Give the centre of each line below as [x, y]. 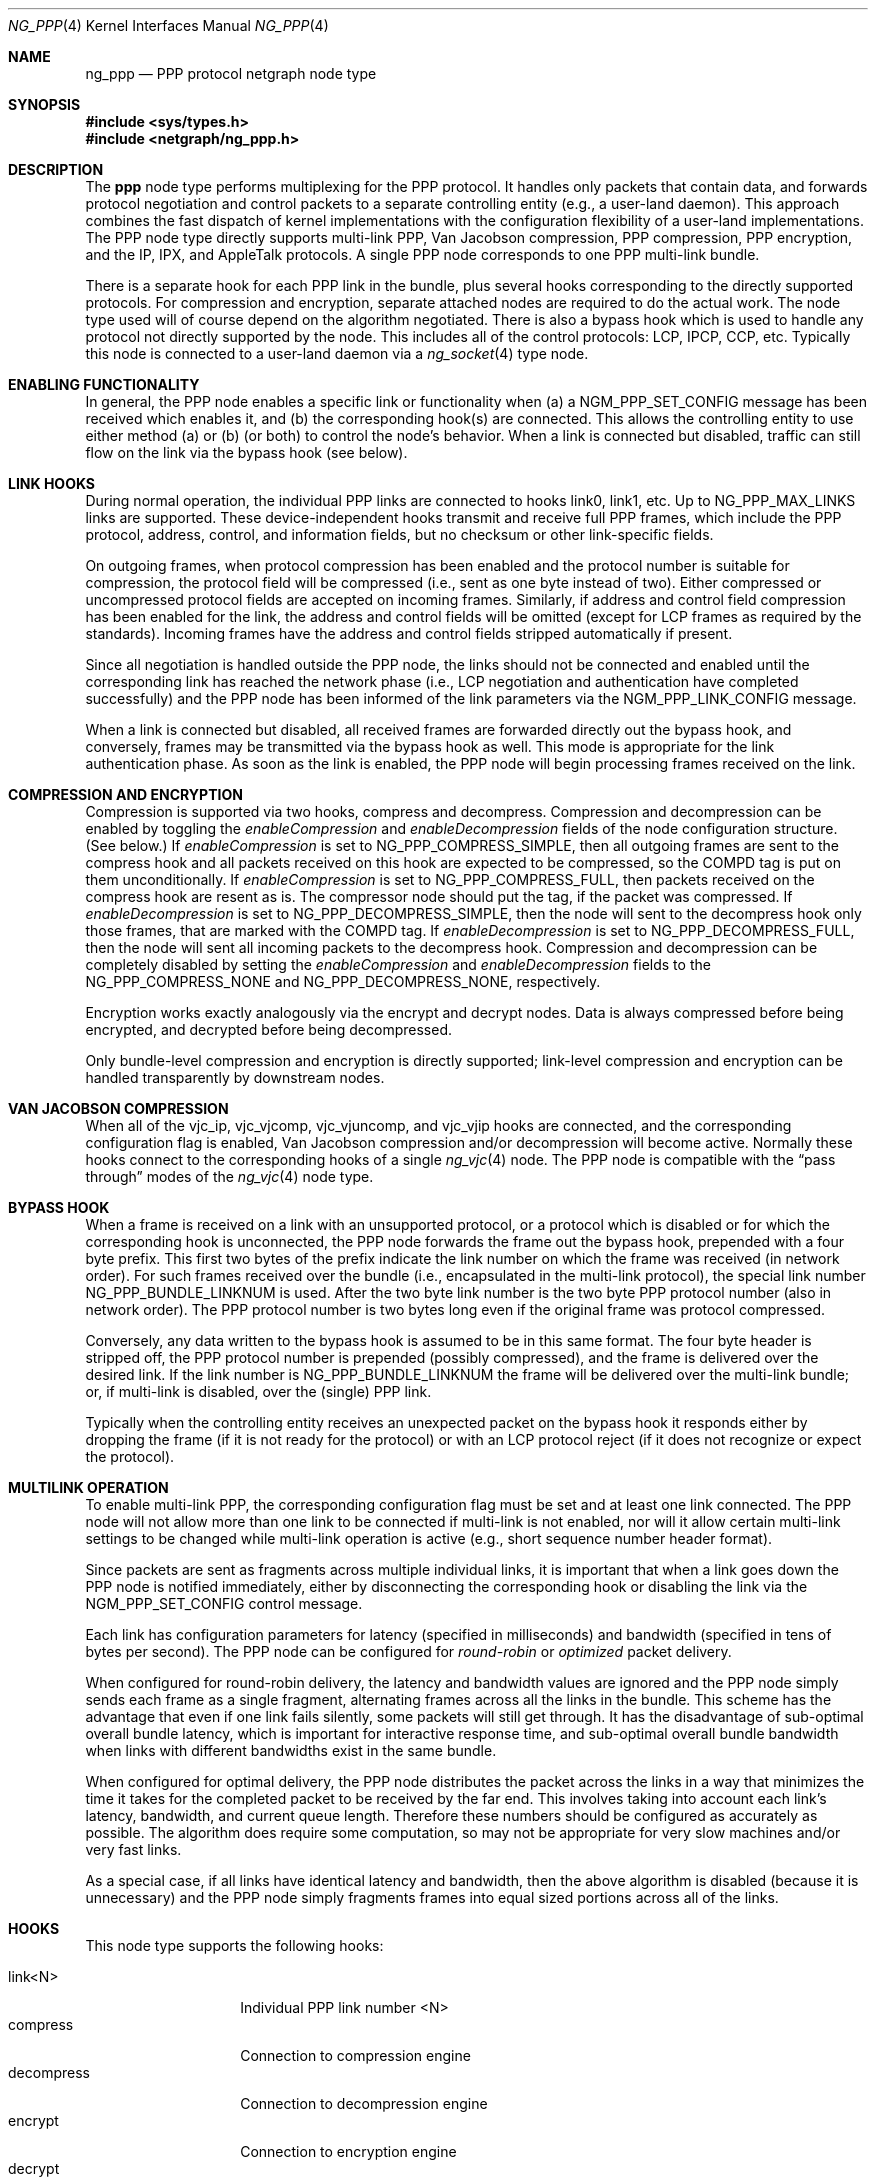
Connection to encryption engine [348, 2151]
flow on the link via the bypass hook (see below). [246, 452]
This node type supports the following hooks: [234, 1945]
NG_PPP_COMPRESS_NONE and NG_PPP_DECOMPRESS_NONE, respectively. [343, 981]
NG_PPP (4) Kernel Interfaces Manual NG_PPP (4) [168, 25]
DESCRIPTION [56, 169]
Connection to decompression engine [364, 2103]
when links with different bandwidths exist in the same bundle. [291, 1750]
